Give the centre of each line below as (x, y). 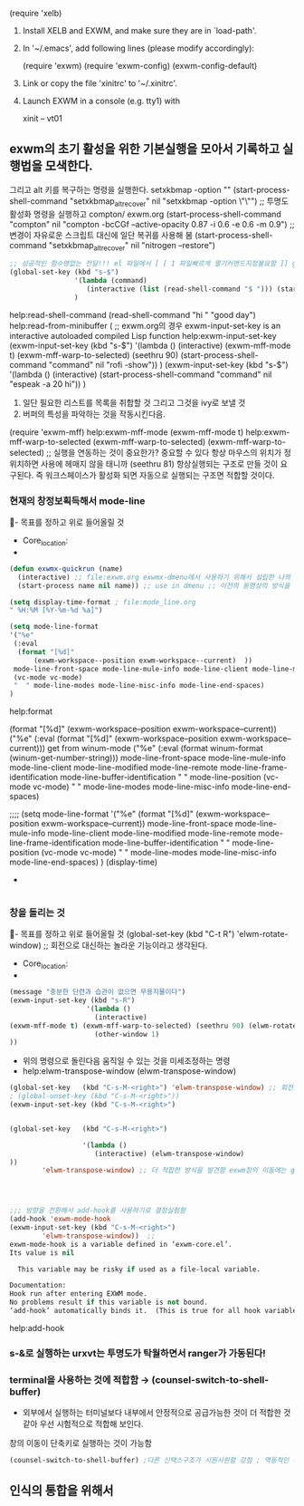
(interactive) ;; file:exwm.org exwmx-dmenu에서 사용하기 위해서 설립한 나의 (154, 577)
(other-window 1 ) (127, 1034)
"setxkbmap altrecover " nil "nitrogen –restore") (132, 246)
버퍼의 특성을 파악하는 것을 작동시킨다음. (94, 414)
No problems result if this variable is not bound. (109, 1303)
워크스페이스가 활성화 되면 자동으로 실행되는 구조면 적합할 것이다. (160, 475)
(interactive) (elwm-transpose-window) (170, 1154)
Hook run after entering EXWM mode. (78, 1294)
